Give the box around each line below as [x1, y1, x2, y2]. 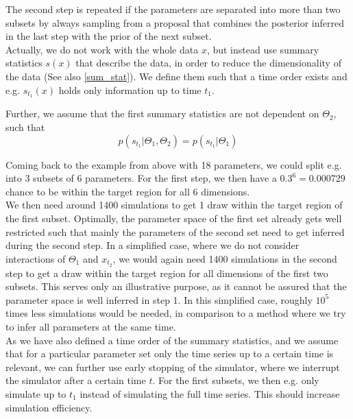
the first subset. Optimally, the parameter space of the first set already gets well [5, 211, 342, 225]
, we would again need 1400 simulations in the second [112, 251, 337, 265]
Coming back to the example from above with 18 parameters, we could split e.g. [5, 157, 342, 171]
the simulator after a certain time [5, 373, 146, 387]
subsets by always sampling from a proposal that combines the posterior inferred [5, 15, 344, 29]
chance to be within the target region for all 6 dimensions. [5, 184, 250, 198]
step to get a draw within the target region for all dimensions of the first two [5, 265, 328, 280]
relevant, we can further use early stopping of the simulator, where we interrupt [5, 359, 340, 374]
